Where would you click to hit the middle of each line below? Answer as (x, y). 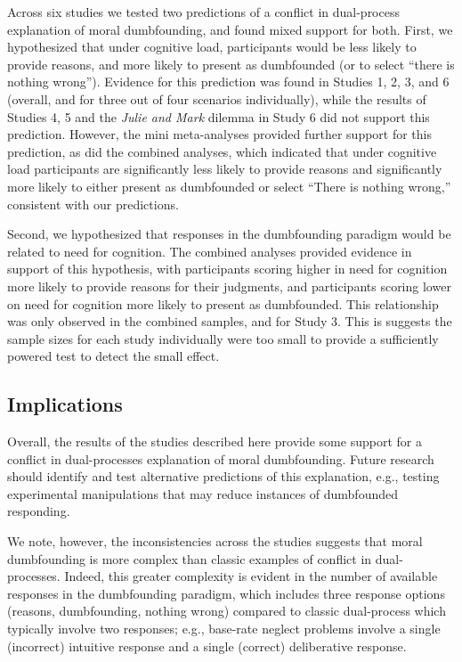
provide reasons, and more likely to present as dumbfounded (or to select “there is (231, 64)
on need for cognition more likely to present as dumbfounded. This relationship (223, 303)
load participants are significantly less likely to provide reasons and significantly (225, 169)
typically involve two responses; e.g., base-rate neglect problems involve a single (224, 629)
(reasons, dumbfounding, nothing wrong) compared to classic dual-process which (227, 611)
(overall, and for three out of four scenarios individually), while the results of (217, 98)
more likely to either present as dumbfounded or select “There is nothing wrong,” (229, 186)
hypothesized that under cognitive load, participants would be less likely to (212, 47)
